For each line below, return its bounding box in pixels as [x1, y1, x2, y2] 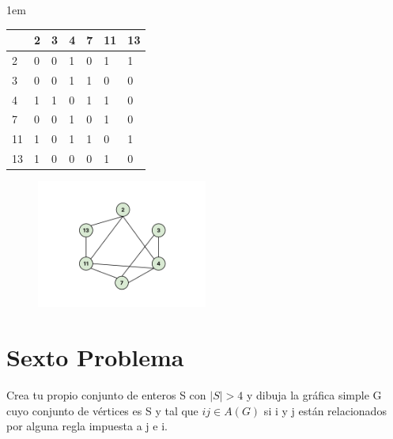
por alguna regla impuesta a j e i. [6, 418, 168, 434]
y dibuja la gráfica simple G [246, 386, 382, 403]
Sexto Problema [6, 341, 184, 373]
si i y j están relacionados [263, 402, 387, 418]
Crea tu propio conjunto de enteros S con [6, 386, 206, 403]
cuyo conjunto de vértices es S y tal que [6, 402, 198, 418]
